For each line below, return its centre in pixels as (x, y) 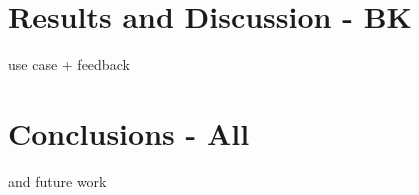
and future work (57, 180)
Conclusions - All (129, 132)
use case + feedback (69, 64)
